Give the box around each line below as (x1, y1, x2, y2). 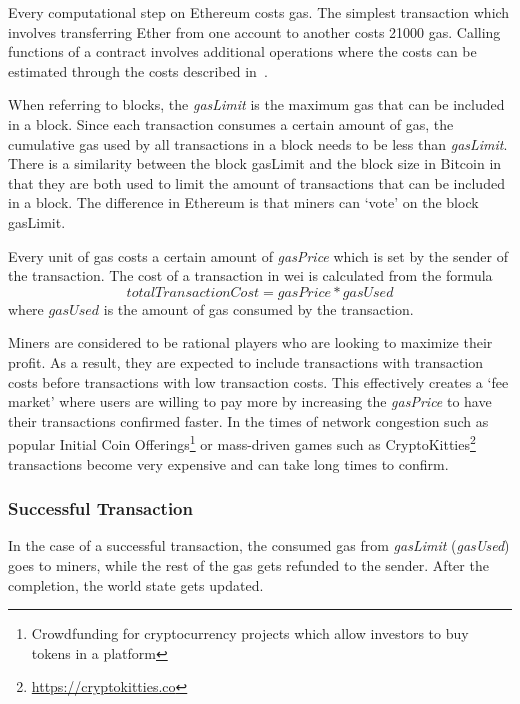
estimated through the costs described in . (8, 60, 268, 81)
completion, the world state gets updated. (8, 574, 264, 595)
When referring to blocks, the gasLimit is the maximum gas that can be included (8, 94, 505, 115)
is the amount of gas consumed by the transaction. (103, 298, 414, 319)
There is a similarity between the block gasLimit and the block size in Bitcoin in (8, 153, 502, 174)
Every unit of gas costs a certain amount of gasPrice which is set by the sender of (8, 245, 508, 266)
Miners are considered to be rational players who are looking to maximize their (8, 332, 493, 353)
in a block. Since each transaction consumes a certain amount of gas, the (8, 113, 454, 134)
